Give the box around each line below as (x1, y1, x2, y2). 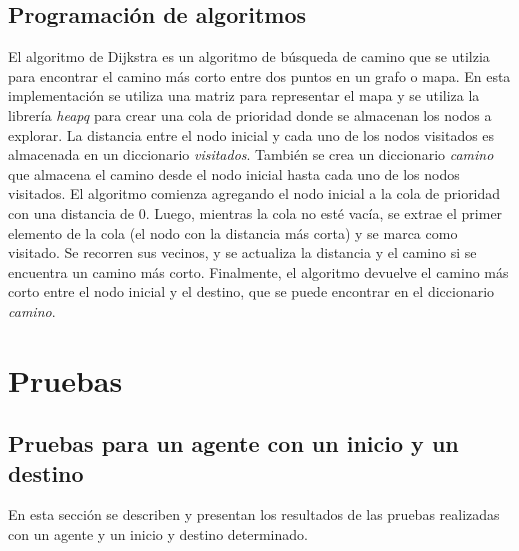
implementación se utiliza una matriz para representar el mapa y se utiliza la (8, 85, 480, 106)
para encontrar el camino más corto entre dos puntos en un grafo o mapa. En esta (8, 65, 511, 86)
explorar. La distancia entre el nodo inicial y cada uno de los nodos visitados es (8, 124, 495, 145)
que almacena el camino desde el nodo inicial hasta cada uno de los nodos (8, 163, 460, 184)
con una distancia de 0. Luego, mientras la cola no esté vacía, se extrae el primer (8, 202, 503, 223)
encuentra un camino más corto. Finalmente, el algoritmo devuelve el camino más (8, 261, 509, 282)
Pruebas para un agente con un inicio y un (8, 428, 459, 459)
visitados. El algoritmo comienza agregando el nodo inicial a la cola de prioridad (8, 183, 501, 204)
